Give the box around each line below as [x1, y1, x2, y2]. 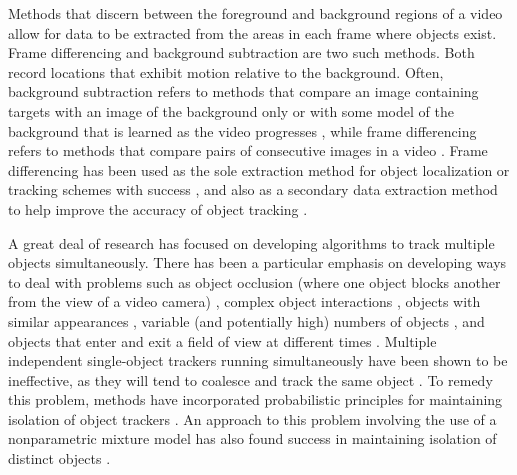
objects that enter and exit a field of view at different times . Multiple [8, 330, 437, 351]
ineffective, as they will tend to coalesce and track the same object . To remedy [8, 369, 493, 390]
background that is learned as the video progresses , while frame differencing [8, 120, 477, 141]
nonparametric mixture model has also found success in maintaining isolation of [8, 428, 497, 449]
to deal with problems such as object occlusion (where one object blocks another [8, 271, 501, 292]
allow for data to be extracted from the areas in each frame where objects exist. [8, 22, 497, 43]
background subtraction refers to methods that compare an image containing [8, 81, 479, 102]
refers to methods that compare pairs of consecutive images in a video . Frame [8, 140, 488, 161]
